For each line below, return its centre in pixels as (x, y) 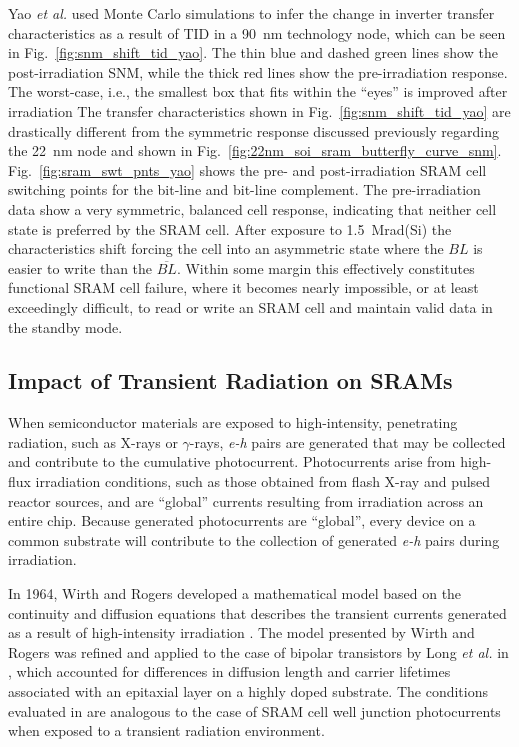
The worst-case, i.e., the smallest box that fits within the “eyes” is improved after (258, 91)
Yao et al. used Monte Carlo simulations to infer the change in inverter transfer (251, 13)
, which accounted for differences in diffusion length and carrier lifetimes (229, 671)
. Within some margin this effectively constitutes (325, 267)
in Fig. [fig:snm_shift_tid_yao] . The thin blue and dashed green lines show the (253, 52)
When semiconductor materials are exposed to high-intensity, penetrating (233, 422)
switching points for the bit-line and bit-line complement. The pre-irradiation (244, 189)
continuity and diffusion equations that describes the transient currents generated (257, 612)
